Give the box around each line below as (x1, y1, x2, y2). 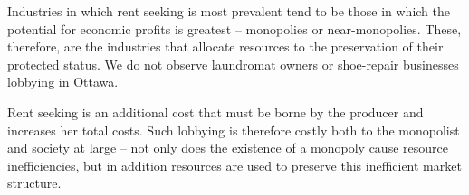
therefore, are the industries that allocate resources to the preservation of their (7, 37, 444, 56)
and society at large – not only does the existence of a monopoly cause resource (7, 138, 448, 157)
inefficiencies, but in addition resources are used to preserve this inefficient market (7, 155, 462, 174)
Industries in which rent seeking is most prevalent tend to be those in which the (7, 2, 450, 20)
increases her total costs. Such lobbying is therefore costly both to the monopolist (7, 120, 460, 139)
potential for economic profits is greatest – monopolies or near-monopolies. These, (7, 19, 462, 38)
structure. (7, 173, 62, 192)
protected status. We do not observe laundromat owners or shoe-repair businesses (7, 54, 459, 73)
